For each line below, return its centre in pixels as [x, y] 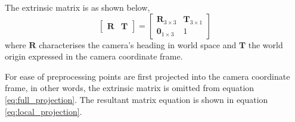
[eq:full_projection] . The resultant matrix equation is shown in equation [136, 99]
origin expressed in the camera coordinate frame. [94, 56]
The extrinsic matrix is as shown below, [77, 7]
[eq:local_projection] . [44, 111]
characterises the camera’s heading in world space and [138, 44]
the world [265, 44]
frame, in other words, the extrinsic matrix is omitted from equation [130, 88]
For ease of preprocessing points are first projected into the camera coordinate [147, 76]
